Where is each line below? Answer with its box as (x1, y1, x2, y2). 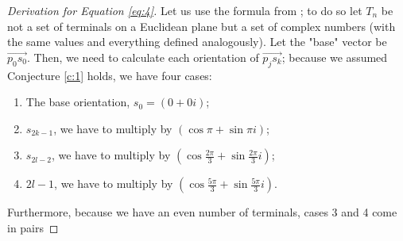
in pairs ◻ (7, 219, 59, 235)
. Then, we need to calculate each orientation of (27, 48, 259, 65)
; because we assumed (281, 48, 388, 65)
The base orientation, (25, 94, 130, 110)
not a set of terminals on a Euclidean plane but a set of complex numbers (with (7, 17, 396, 34)
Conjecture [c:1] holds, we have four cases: (7, 67, 212, 83)
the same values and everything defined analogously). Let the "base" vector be (7, 33, 387, 50)
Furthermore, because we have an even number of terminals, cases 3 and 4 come (7, 204, 397, 220)
